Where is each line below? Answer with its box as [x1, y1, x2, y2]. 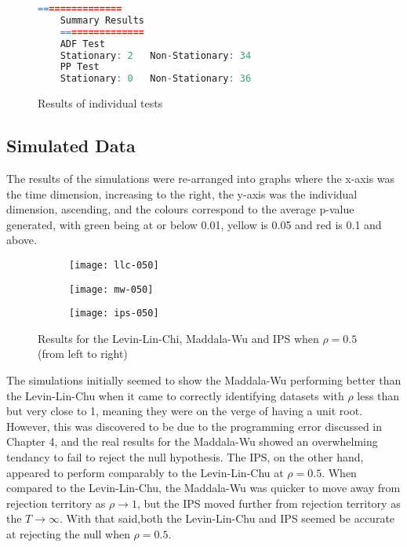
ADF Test [60, 38, 105, 49]
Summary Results [60, 14, 145, 26]
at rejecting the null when [6, 525, 130, 542]
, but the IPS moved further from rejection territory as [136, 494, 401, 511]
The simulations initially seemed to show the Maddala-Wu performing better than [6, 372, 402, 388]
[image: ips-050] [69, 308, 159, 319]
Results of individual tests [38, 95, 163, 111]
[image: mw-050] [69, 283, 154, 295]
